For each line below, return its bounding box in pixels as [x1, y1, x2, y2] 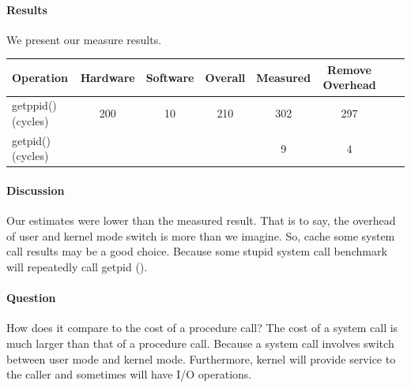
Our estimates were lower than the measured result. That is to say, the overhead [6, 212, 396, 229]
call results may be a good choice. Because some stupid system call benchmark [6, 243, 387, 259]
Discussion [6, 182, 65, 199]
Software [145, 69, 194, 85]
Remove [327, 61, 371, 77]
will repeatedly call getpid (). [6, 259, 148, 275]
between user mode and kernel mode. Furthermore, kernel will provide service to [6, 350, 396, 367]
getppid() [12, 97, 57, 114]
